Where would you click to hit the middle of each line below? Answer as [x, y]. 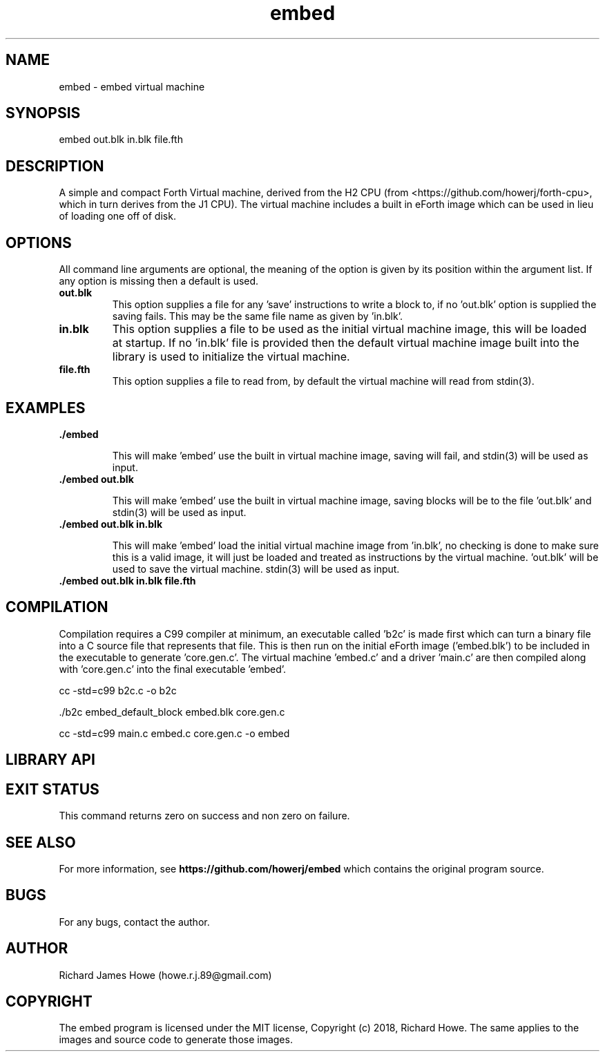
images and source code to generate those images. [176, 1040]
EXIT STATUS [52, 789]
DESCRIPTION [55, 166]
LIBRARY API [50, 760]
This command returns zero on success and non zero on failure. [204, 816]
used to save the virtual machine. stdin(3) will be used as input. [256, 569]
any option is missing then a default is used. [159, 281]
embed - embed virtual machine [132, 86]
